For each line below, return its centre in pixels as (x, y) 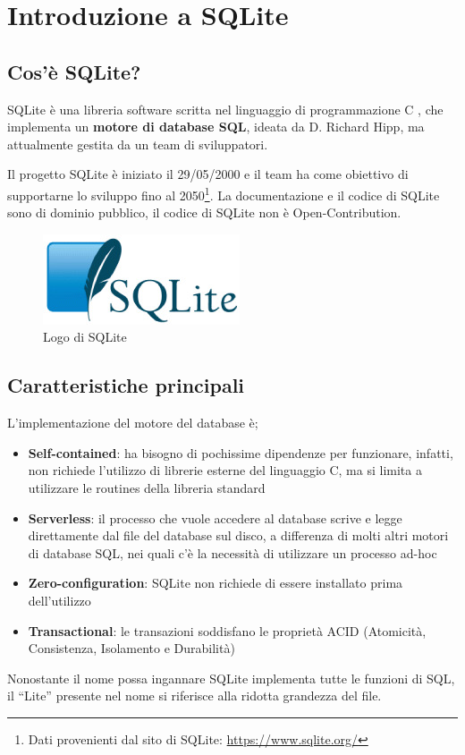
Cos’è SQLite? (74, 71)
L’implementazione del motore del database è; (133, 423)
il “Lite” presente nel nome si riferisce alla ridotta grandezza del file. (194, 696)
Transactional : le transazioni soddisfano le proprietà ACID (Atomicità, (227, 630)
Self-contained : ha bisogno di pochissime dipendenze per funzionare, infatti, (241, 452)
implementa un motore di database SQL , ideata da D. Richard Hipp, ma (216, 127)
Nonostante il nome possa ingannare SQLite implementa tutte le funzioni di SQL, (231, 678)
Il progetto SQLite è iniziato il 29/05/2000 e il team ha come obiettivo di (208, 174)
